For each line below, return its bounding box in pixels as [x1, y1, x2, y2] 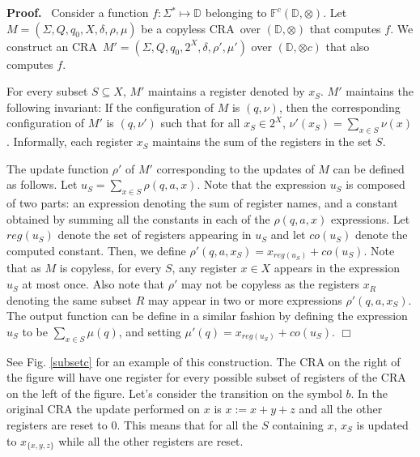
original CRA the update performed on [6, 400, 201, 417]
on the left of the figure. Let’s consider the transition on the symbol [6, 384, 342, 401]
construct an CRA [6, 37, 97, 54]
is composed [346, 176, 405, 193]
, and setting [118, 322, 181, 340]
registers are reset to [6, 416, 108, 433]
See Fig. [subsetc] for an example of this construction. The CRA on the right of [6, 352, 401, 369]
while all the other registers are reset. [58, 432, 244, 449]
